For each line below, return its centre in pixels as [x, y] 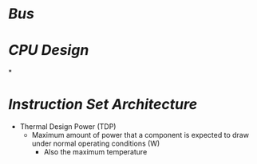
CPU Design [49, 51]
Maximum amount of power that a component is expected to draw [140, 135]
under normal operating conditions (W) [96, 143]
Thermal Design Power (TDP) [68, 127]
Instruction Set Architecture [103, 105]
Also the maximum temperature [95, 152]
